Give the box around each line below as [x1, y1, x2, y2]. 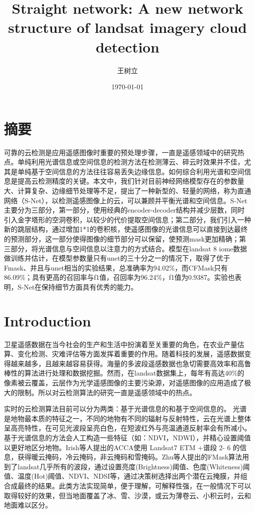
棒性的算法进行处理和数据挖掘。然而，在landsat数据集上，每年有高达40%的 [4, 368, 245, 378]
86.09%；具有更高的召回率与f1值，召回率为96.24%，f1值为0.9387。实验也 [4, 272, 235, 282]
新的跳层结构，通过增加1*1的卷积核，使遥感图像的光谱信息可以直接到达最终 [4, 224, 248, 234]
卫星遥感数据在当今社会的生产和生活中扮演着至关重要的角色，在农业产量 [4, 339, 237, 349]
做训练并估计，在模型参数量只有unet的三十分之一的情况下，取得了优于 [4, 253, 230, 263]
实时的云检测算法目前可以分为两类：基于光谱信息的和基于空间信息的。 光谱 [4, 404, 247, 414]
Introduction [4, 310, 91, 330]
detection [96, 36, 159, 56]
